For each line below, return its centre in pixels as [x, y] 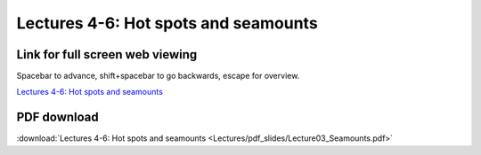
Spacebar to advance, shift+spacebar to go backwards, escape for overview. [158, 76]
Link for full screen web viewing [107, 54]
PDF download [58, 117]
